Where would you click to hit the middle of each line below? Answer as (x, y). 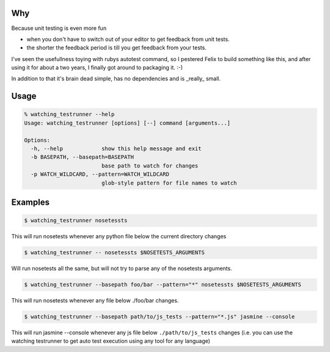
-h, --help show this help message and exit (116, 149)
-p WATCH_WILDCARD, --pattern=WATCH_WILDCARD (100, 174)
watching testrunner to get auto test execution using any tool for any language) (111, 341)
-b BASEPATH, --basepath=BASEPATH (82, 157)
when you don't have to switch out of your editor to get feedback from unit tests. (128, 39)
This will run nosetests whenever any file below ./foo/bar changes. (95, 301)
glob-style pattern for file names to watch (169, 183)
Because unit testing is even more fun (59, 28)
